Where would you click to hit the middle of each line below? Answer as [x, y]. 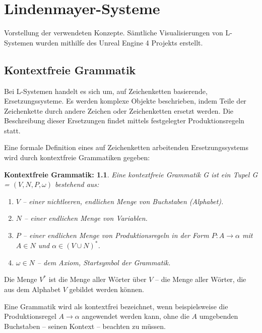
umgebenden [219, 316]
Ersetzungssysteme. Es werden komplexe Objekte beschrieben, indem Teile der [125, 101]
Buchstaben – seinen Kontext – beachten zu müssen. [85, 326]
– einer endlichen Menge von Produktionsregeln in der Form [116, 235]
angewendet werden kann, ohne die [136, 316]
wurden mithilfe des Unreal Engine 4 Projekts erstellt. [119, 42]
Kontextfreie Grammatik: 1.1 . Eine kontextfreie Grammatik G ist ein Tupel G [131, 174]
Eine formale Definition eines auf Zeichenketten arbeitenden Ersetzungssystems [126, 147]
